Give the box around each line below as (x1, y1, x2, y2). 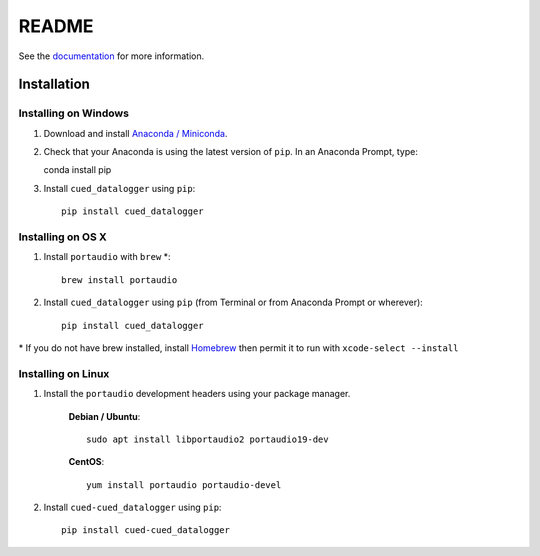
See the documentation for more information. (18, 50, 205, 62)
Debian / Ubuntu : (68, 410, 141, 422)
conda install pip (43, 164, 112, 176)
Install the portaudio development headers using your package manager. (43, 388, 351, 400)
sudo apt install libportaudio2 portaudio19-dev (86, 433, 329, 445)
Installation (18, 76, 90, 93)
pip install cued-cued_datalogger (61, 525, 230, 536)
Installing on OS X (18, 230, 107, 244)
